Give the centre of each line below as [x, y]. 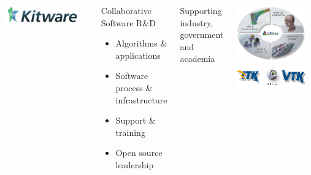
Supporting [201, 10]
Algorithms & [141, 43]
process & [134, 87]
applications [138, 55]
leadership [135, 164]
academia [198, 58]
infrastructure [141, 99]
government [202, 35]
